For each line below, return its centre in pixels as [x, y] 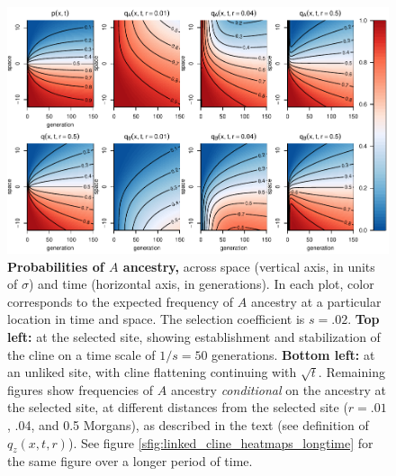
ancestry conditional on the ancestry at [278, 389]
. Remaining [351, 372]
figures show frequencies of [81, 389]
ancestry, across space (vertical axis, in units [249, 266]
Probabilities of [56, 266]
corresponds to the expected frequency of [121, 301]
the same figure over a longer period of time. [130, 461]
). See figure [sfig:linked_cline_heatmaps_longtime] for [220, 442]
